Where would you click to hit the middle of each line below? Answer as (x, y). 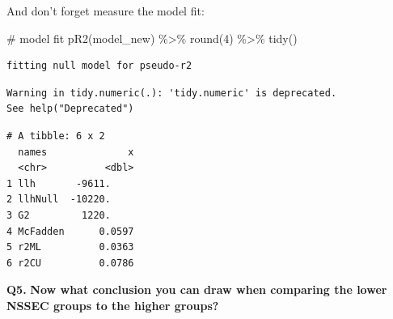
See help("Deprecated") (70, 109)
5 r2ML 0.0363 (70, 247)
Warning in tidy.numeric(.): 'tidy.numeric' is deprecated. (172, 93)
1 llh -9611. (59, 183)
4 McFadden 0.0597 (70, 231)
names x (76, 152)
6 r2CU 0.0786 (70, 263)
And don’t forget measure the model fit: (106, 11)
